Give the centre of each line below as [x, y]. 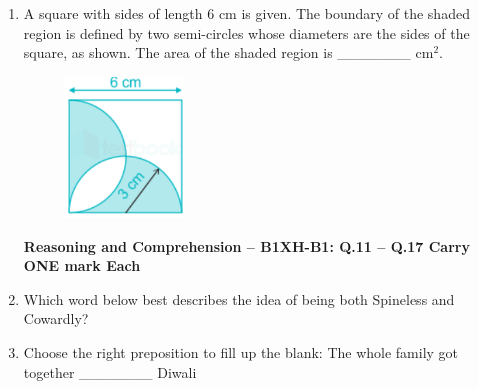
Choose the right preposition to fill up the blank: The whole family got [241, 351]
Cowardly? [56, 318]
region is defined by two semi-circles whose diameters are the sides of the [246, 32]
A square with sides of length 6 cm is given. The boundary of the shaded [246, 13]
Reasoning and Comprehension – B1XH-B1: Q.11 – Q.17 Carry [246, 245]
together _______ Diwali [110, 371]
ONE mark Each [82, 265]
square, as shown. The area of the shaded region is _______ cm [228, 52]
